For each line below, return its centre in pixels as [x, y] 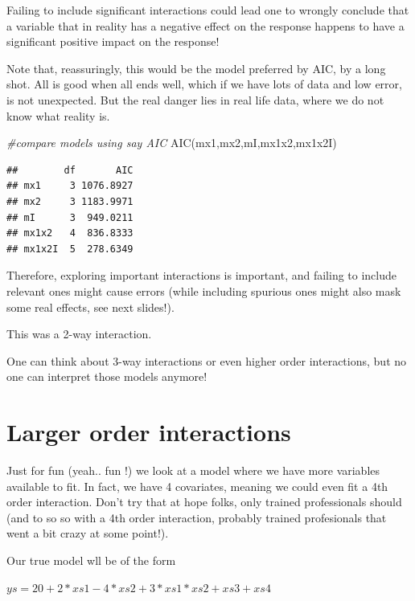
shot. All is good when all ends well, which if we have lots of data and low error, [204, 84]
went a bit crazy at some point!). [88, 533]
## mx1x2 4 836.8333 [70, 233]
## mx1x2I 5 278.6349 [70, 249]
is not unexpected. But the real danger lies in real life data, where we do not [195, 99]
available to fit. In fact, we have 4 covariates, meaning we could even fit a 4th [197, 486]
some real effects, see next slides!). [90, 307]
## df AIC [70, 170]
